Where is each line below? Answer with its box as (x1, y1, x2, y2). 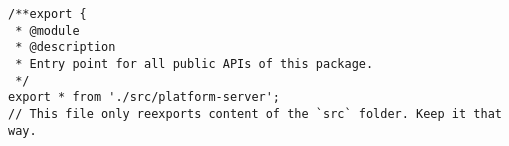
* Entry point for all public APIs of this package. (15, 56, 374, 71)
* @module (15, 23, 80, 38)
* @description (15, 40, 116, 55)
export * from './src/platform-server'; (8, 90, 281, 105)
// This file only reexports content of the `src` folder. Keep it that (8, 106, 502, 121)
